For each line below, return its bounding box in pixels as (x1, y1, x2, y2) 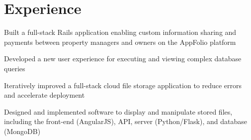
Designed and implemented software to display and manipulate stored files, (4, 106, 233, 117)
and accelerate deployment (4, 90, 85, 100)
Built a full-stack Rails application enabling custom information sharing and (4, 27, 237, 37)
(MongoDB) (4, 126, 41, 136)
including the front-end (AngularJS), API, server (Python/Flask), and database (4, 116, 247, 127)
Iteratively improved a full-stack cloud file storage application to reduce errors (4, 80, 242, 90)
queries (4, 63, 25, 73)
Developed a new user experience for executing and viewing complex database (4, 53, 242, 64)
